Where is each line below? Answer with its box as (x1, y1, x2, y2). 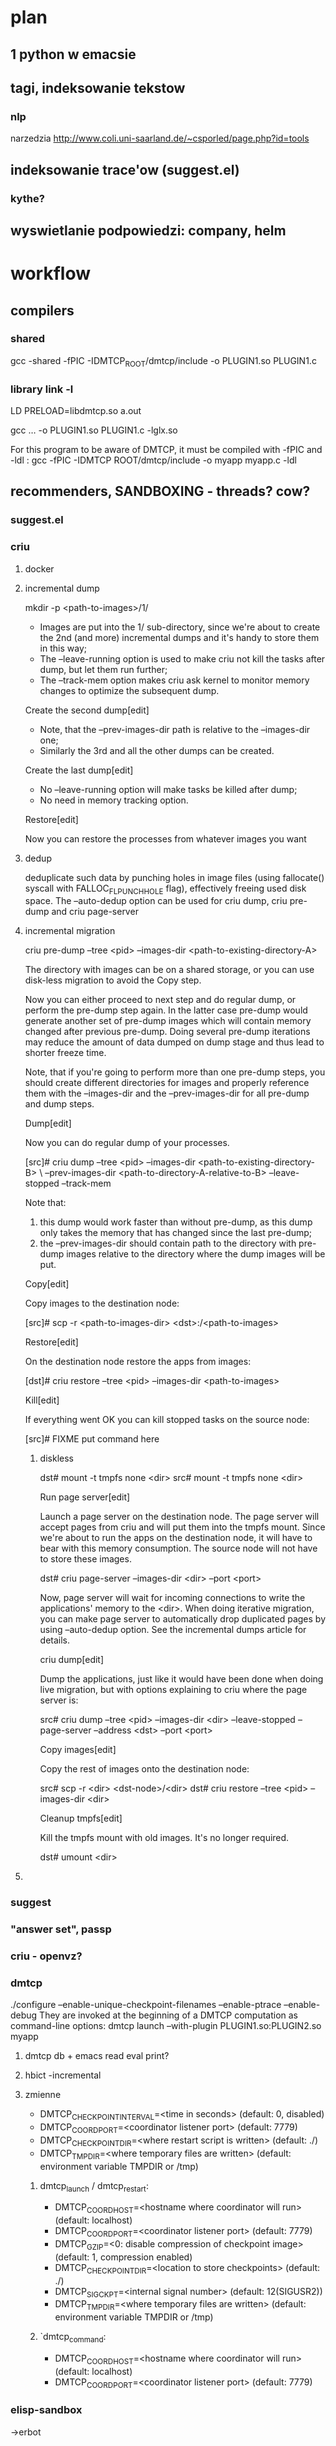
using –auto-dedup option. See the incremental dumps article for (39, 1624, 307, 1636)
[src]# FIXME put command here (24, 1433, 160, 1445)
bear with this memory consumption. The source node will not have (39, 1542, 318, 1555)
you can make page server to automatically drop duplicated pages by (39, 1613, 327, 1625)
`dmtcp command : (39, 2331, 107, 2345)
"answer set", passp (10, 1922, 112, 1936)
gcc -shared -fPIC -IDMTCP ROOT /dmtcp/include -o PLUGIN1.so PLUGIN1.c (10, 354, 317, 369)
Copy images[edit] (39, 1744, 117, 1756)
